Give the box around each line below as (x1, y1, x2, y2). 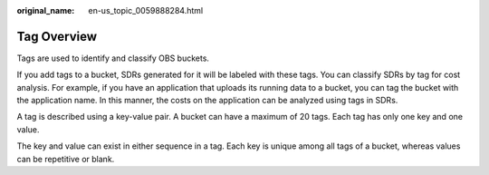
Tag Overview (16, 28, 98, 44)
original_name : (16, 5, 75, 15)
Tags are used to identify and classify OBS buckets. (16, 53, 210, 63)
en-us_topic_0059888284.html (88, 5, 204, 15)
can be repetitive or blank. (16, 153, 115, 164)
